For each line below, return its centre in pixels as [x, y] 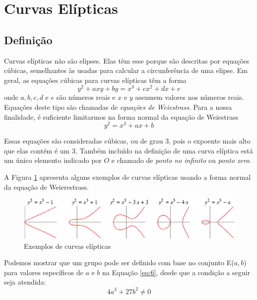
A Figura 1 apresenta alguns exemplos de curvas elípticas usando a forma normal [128, 177]
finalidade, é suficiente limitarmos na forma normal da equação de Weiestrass [121, 116]
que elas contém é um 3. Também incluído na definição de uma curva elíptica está [128, 150]
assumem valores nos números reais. [190, 97]
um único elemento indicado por [53, 160]
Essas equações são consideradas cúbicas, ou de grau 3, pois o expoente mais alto [127, 141]
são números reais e [86, 97]
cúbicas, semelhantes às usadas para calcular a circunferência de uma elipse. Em [126, 70]
